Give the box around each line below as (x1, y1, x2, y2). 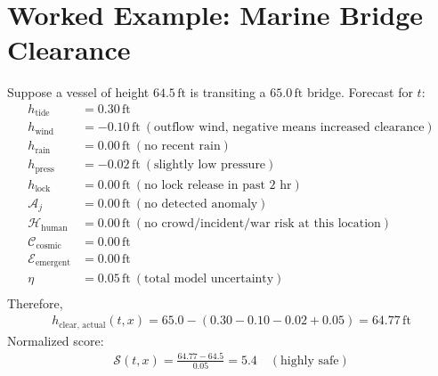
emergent (35, 258, 71, 268)
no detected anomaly (144, 197, 258, 210)
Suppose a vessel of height (7, 83, 150, 102)
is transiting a (190, 83, 266, 102)
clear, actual (59, 320, 106, 330)
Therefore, (7, 293, 63, 312)
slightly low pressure (153, 159, 266, 172)
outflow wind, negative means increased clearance (153, 121, 425, 135)
